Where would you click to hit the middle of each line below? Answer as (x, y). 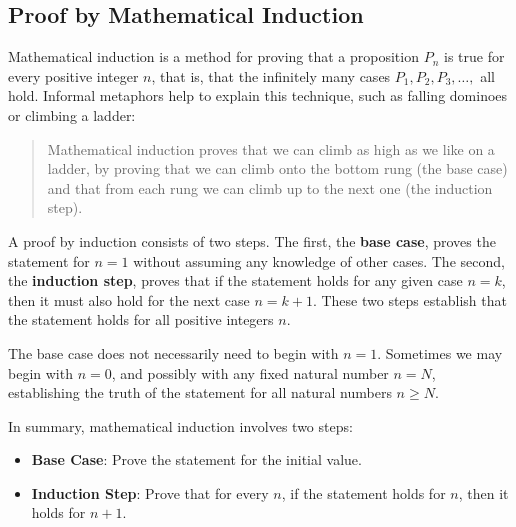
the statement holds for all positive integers (141, 319)
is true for (474, 56)
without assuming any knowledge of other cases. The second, (319, 260)
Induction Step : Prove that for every (150, 492)
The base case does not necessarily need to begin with (173, 352)
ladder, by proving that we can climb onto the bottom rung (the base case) (277, 168)
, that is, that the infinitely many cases (271, 75)
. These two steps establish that (409, 299)
